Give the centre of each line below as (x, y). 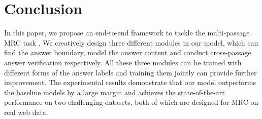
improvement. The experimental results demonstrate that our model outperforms (130, 82)
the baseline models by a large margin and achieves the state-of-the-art (114, 92)
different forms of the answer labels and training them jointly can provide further (130, 72)
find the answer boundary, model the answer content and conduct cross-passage (128, 52)
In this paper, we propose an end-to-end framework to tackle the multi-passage (127, 33)
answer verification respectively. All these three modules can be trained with (123, 62)
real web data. (26, 112)
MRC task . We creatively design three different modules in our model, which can (131, 42)
